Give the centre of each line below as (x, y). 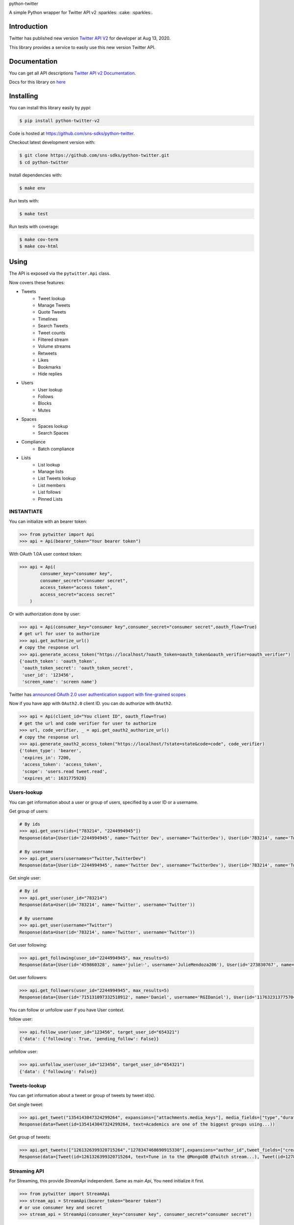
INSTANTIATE (26, 512)
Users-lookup (26, 792)
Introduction (28, 27)
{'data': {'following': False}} (58, 1071)
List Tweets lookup (57, 478)
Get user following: (28, 945)
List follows (49, 492)
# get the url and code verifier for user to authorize (88, 723)
